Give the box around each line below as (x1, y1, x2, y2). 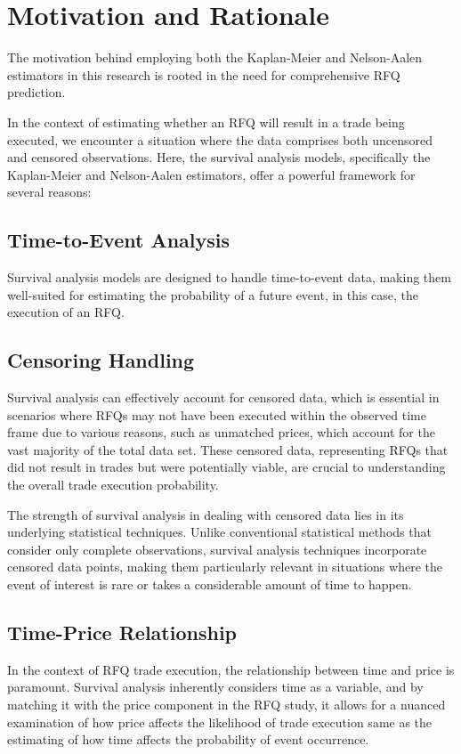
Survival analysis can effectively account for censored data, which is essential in (7, 388, 440, 407)
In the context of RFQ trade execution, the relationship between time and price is (7, 660, 455, 678)
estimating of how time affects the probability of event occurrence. (7, 730, 369, 749)
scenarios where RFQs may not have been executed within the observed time (7, 405, 426, 424)
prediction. (7, 83, 66, 101)
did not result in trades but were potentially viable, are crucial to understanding (7, 458, 446, 476)
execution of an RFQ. (7, 303, 125, 321)
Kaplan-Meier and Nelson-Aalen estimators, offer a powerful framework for (7, 165, 416, 183)
